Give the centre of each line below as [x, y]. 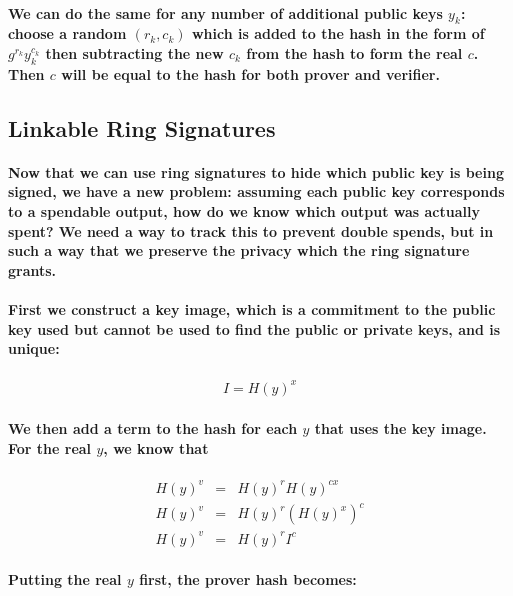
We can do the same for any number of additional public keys [225, 12]
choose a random [67, 33]
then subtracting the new [134, 52]
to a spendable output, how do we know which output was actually [244, 210]
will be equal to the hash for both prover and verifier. [250, 73]
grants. [32, 269]
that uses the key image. [400, 428]
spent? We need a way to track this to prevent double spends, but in [251, 230]
